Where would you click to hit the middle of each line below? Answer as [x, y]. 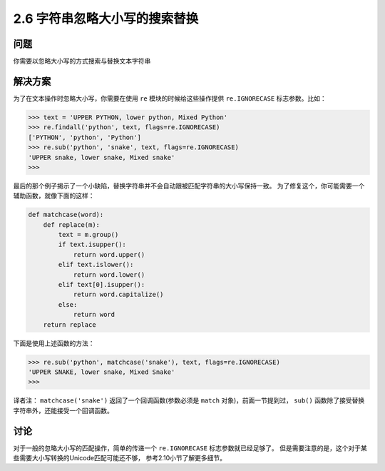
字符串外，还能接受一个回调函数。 [63, 410]
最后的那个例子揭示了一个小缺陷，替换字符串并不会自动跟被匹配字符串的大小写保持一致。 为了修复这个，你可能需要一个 [189, 186]
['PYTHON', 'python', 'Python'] [85, 137]
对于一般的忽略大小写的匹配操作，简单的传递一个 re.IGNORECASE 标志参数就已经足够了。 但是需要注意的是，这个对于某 [190, 448]
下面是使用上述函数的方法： [54, 343]
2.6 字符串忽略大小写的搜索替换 [106, 19]
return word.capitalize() [118, 295]
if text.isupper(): [92, 245]
